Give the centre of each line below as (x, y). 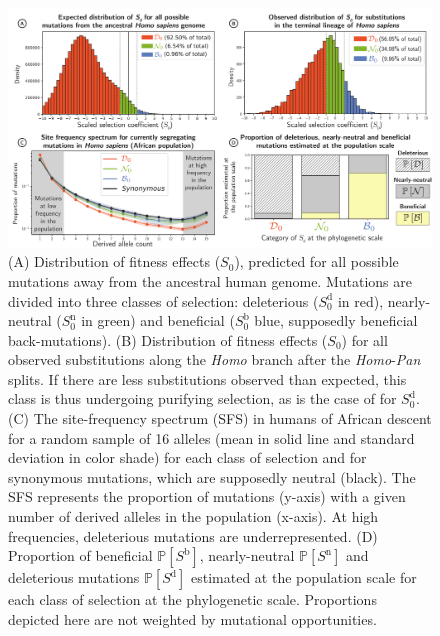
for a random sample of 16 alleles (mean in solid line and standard (211, 437)
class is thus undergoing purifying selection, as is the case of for (202, 398)
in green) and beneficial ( (158, 320)
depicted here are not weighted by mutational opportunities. (192, 618)
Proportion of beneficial (80, 555)
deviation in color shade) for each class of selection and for (187, 457)
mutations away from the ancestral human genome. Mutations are (210, 280)
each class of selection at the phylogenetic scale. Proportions (192, 599)
